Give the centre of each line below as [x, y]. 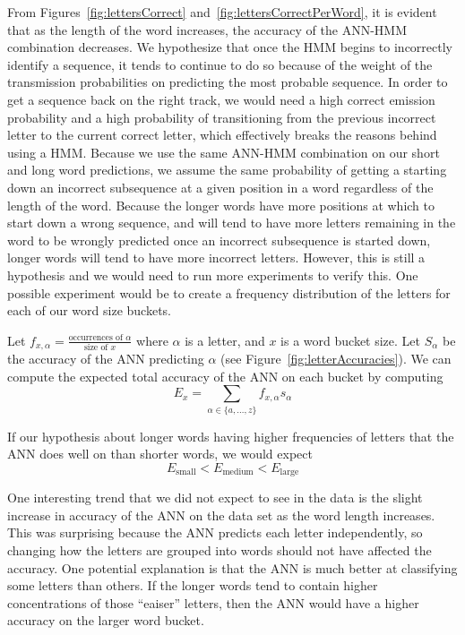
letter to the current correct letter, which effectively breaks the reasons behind [222, 135]
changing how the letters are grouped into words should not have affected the [220, 550]
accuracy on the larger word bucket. [106, 620]
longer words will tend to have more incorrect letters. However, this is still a [216, 257]
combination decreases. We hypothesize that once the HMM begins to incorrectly [230, 47]
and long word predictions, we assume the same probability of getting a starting [227, 170]
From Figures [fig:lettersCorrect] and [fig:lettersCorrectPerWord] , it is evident [222, 12]
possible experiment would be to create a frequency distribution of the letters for [229, 292]
